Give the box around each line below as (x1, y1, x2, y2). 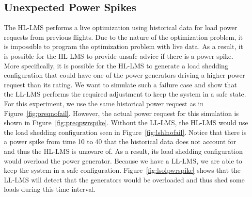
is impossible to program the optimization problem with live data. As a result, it (4, 41, 243, 51)
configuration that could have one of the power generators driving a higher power (4, 70, 245, 80)
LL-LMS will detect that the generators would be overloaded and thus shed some (4, 174, 245, 184)
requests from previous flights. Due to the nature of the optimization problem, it (4, 32, 243, 42)
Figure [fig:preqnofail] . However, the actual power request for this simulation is (4, 108, 239, 118)
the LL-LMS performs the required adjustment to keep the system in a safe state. (4, 89, 246, 99)
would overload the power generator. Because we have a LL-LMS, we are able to (4, 155, 242, 165)
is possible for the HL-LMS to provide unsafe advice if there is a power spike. (4, 50, 234, 61)
